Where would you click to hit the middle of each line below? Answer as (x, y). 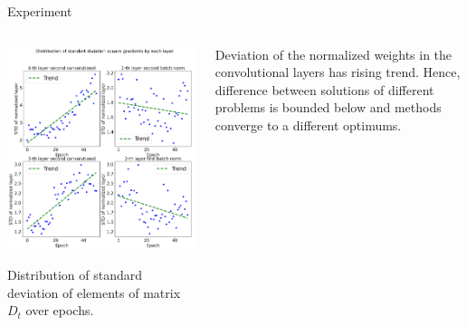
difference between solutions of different (324, 89)
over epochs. (60, 310)
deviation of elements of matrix (94, 292)
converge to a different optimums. (308, 125)
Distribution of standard (75, 275)
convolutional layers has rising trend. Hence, (338, 72)
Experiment (40, 11)
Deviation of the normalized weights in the (334, 54)
